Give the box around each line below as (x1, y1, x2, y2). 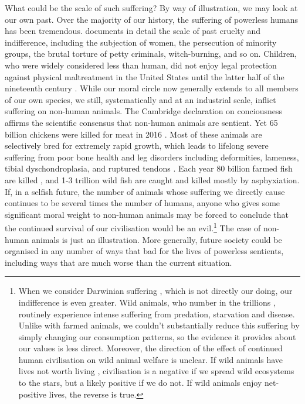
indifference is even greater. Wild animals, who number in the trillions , (18, 296, 276, 308)
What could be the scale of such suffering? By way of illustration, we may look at (5, 2, 298, 13)
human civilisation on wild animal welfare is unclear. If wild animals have (18, 353, 283, 365)
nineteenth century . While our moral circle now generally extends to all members (5, 82, 299, 94)
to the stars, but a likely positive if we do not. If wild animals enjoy (18, 376, 262, 389)
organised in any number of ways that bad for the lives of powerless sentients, (5, 245, 284, 257)
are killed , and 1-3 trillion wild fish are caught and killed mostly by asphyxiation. (5, 173, 300, 186)
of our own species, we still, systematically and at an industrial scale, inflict (5, 93, 276, 105)
